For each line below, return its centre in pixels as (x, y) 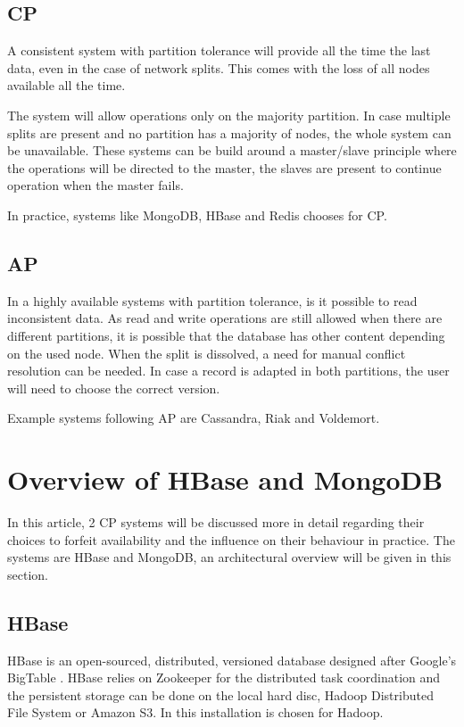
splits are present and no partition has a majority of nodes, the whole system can (229, 132)
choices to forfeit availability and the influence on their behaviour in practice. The (231, 539)
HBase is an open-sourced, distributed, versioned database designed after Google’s (232, 660)
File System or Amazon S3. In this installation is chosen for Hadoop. (195, 712)
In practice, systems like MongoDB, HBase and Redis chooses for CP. (197, 215)
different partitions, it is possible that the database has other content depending (226, 335)
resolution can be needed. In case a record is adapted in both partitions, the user (228, 371)
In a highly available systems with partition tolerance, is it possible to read (212, 300)
